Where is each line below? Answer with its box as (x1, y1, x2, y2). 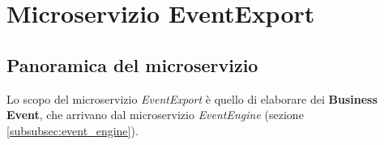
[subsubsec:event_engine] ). (6, 122, 139, 139)
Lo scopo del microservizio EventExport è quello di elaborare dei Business (6, 90, 378, 107)
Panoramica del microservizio (6, 52, 258, 77)
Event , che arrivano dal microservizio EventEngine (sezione (6, 106, 304, 123)
